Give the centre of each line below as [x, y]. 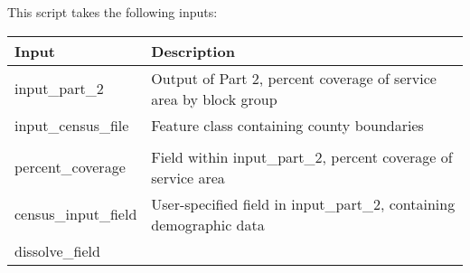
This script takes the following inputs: [113, 12]
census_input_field [76, 214]
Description [193, 51]
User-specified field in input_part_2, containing [303, 203]
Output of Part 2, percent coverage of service [294, 78]
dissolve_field [57, 250]
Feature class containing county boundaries [287, 125]
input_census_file [72, 125]
